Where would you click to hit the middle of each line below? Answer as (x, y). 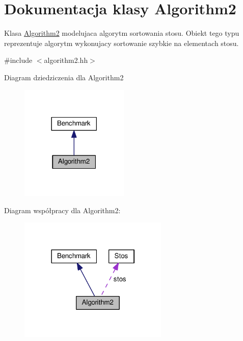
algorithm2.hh (66, 60)
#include (18, 60)
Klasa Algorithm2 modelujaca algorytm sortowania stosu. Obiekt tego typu (122, 33)
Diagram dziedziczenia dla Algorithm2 (64, 77)
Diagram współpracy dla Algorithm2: (62, 210)
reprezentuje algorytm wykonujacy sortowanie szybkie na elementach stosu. (121, 43)
